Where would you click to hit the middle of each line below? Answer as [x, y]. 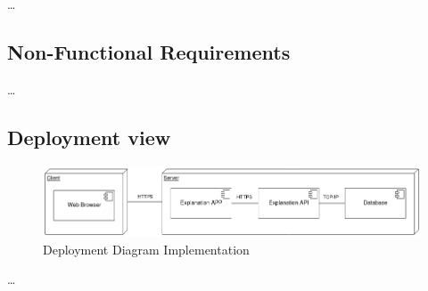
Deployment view [89, 137]
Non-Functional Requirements [149, 51]
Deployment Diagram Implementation [146, 249]
